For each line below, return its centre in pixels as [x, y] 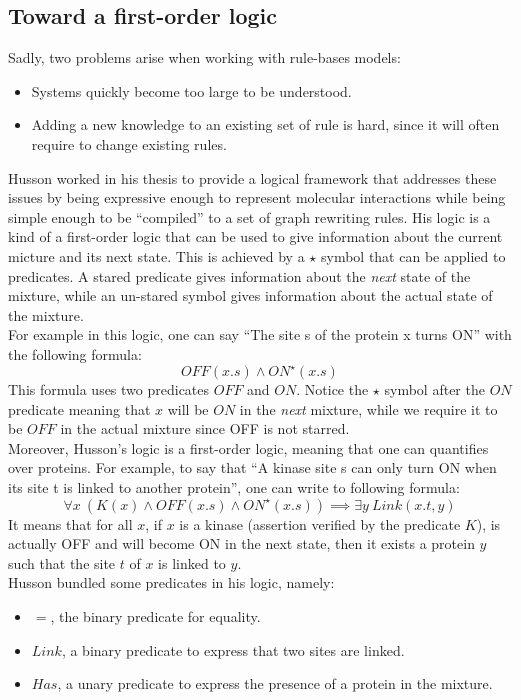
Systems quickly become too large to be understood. [191, 90]
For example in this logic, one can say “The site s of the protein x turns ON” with [260, 334]
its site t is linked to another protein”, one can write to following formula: [234, 486]
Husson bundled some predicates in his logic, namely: [171, 582]
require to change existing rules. [129, 143]
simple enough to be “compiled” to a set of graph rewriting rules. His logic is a [249, 216]
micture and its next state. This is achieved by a [156, 255]
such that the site [62, 562]
